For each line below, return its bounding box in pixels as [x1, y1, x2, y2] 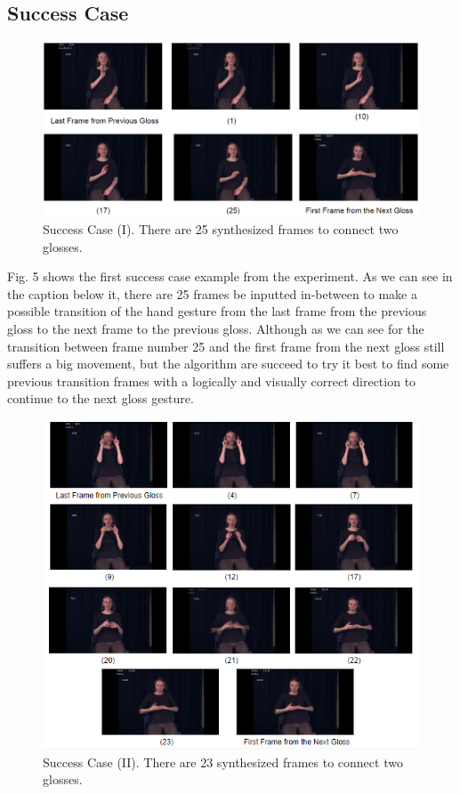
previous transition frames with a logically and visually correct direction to [7, 371, 416, 390]
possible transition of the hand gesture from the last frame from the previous [7, 302, 427, 320]
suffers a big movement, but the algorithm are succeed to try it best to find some [7, 354, 449, 373]
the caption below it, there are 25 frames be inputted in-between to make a [7, 284, 417, 303]
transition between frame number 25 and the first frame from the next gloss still [7, 336, 445, 355]
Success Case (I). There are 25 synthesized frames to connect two [43, 220, 399, 239]
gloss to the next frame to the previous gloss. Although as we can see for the [7, 320, 424, 338]
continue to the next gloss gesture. [7, 389, 194, 408]
